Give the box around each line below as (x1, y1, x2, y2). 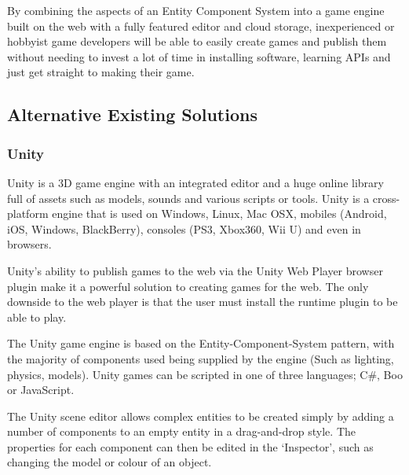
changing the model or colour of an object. (7, 454, 212, 470)
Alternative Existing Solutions (7, 102, 257, 127)
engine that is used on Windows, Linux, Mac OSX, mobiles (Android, (52, 205, 387, 222)
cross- (372, 190, 400, 206)
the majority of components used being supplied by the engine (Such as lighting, (7, 350, 394, 366)
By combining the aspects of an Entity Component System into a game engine (7, 2, 385, 18)
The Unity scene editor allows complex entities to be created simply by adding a (7, 407, 394, 424)
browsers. (7, 236, 52, 252)
